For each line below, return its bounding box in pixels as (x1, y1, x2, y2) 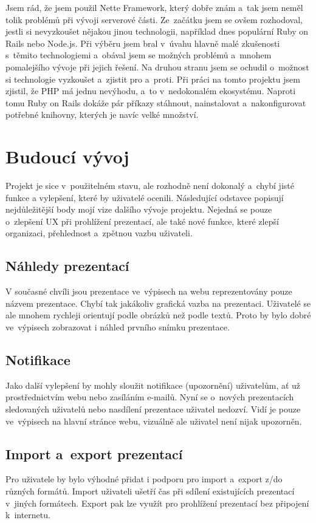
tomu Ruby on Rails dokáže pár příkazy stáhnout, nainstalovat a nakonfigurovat (5, 96, 306, 109)
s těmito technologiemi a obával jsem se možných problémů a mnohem (5, 49, 272, 61)
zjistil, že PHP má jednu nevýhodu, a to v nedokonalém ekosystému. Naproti (5, 84, 296, 97)
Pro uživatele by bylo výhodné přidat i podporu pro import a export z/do (5, 473, 283, 485)
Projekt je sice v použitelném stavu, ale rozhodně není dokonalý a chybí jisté (5, 179, 294, 192)
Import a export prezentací (5, 444, 183, 463)
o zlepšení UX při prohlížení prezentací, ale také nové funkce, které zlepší (5, 214, 279, 227)
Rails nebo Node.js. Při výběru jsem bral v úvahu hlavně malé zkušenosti (5, 36, 280, 49)
